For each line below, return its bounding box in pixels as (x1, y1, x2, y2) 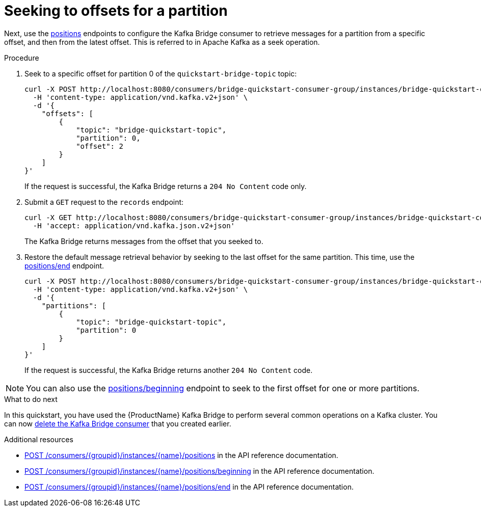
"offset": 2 (76, 142, 123, 150)
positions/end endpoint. (24, 261, 104, 270)
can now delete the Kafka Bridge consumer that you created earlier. (4, 419, 231, 428)
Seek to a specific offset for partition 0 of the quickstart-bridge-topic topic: (24, 69, 297, 78)
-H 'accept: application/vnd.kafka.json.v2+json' (33, 221, 235, 230)
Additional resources (4, 435, 73, 444)
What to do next (4, 394, 58, 404)
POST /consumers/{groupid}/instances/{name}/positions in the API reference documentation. (24, 450, 338, 460)
